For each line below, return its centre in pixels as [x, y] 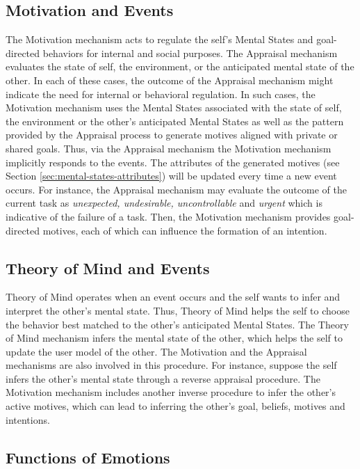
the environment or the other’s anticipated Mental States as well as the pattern [175, 121]
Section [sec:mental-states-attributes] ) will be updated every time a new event [171, 176]
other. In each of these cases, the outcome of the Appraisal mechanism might [170, 80]
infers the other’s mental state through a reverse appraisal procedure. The [163, 378]
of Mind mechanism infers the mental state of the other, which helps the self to [174, 338]
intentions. [28, 419]
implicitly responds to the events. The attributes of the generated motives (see [173, 162]
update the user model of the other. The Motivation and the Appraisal [156, 351]
